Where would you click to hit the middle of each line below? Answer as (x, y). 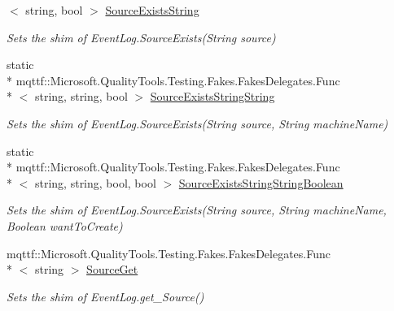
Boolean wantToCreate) (65, 225)
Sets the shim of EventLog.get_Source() (105, 296)
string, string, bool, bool (95, 182)
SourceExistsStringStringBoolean (261, 182)
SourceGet (112, 269)
